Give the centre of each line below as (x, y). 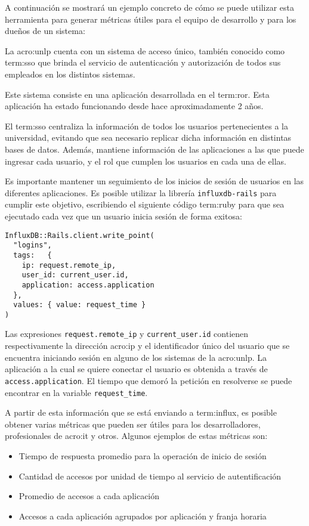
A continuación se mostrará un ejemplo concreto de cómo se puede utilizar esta (149, 7)
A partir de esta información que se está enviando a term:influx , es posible (141, 412)
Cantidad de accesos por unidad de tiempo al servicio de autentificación (150, 476)
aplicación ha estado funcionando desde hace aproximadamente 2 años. (134, 106)
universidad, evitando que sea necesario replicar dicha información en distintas (148, 137)
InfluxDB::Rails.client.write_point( (80, 235)
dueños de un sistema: (45, 31)
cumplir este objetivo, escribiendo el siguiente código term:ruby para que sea (145, 204)
